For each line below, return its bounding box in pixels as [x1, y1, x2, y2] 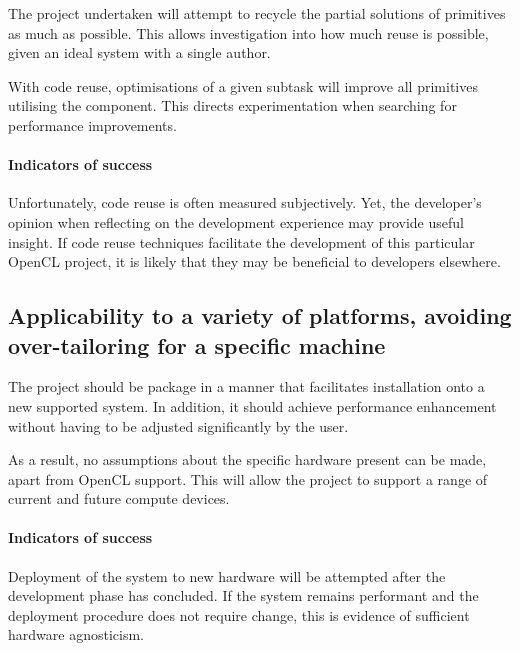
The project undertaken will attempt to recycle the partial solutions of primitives [8, 3, 506, 23]
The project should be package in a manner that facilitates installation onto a [8, 376, 485, 397]
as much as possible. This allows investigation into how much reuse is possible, [8, 22, 489, 43]
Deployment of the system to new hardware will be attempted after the [8, 565, 446, 586]
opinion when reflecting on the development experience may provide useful [8, 211, 464, 232]
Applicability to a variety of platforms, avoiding [8, 300, 512, 331]
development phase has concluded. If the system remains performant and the [8, 585, 479, 606]
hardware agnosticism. [8, 624, 144, 645]
